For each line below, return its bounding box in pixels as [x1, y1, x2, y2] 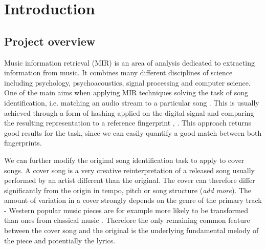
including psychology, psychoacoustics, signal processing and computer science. [4, 77, 251, 88]
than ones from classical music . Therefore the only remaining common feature [4, 215, 250, 225]
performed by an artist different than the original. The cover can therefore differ [4, 175, 255, 185]
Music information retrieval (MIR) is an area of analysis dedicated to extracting [4, 57, 255, 68]
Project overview [4, 33, 96, 49]
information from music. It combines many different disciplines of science [4, 67, 233, 78]
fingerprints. [4, 137, 42, 148]
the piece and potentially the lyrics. [4, 235, 116, 245]
